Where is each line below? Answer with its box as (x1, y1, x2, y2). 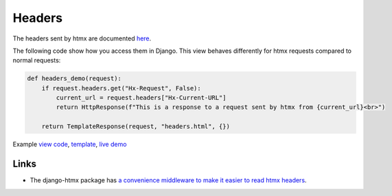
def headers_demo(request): (27, 75, 122, 82)
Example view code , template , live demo (12, 140, 127, 149)
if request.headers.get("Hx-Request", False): (41, 84, 202, 92)
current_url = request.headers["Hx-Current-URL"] (56, 94, 227, 102)
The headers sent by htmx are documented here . (12, 34, 152, 42)
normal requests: (12, 56, 61, 64)
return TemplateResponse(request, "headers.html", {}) (41, 123, 230, 130)
